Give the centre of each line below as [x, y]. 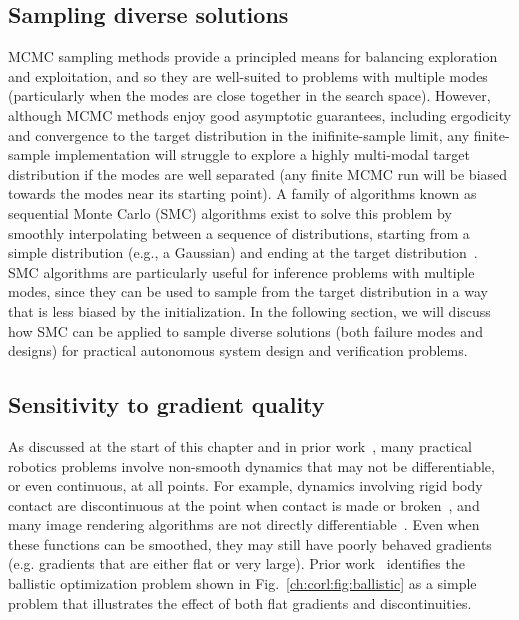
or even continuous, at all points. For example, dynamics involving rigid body [245, 485]
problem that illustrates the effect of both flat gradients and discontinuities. [240, 602]
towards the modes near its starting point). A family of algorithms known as [242, 193]
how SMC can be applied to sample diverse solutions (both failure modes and [245, 330]
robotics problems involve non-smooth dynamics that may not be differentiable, [251, 465]
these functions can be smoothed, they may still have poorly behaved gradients [250, 543]
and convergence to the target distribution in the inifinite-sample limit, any [239, 134]
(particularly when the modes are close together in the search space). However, [249, 95]
